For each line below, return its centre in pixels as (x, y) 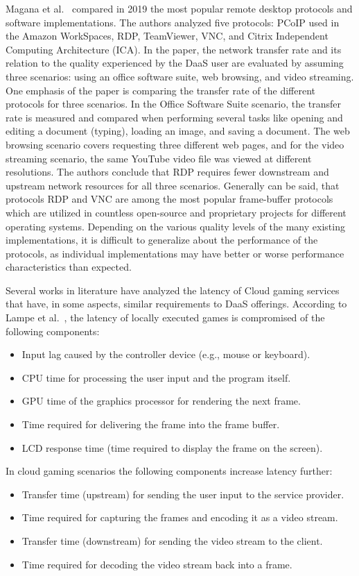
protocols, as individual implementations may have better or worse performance (175, 253)
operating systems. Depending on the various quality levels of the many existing (175, 226)
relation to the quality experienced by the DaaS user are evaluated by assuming (175, 63)
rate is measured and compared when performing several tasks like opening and (174, 117)
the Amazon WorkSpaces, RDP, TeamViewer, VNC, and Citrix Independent (167, 36)
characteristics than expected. (69, 267)
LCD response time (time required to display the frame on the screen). (172, 447)
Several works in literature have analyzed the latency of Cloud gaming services (173, 290)
